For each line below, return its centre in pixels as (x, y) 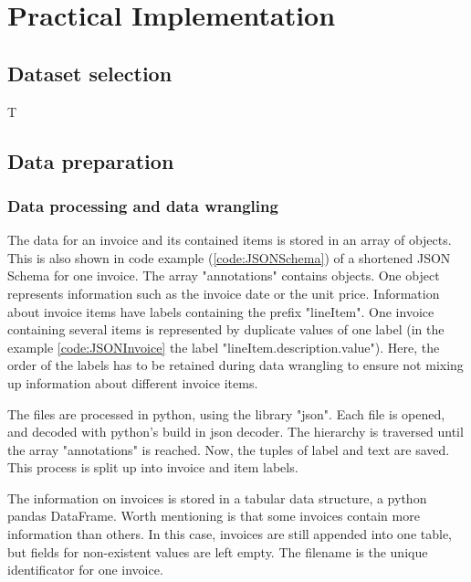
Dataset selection (90, 73)
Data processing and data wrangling (143, 205)
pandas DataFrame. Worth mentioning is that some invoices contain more (214, 516)
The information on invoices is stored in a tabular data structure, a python (217, 497)
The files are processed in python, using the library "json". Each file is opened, (226, 413)
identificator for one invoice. (85, 570)
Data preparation (91, 160)
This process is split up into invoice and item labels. (153, 467)
